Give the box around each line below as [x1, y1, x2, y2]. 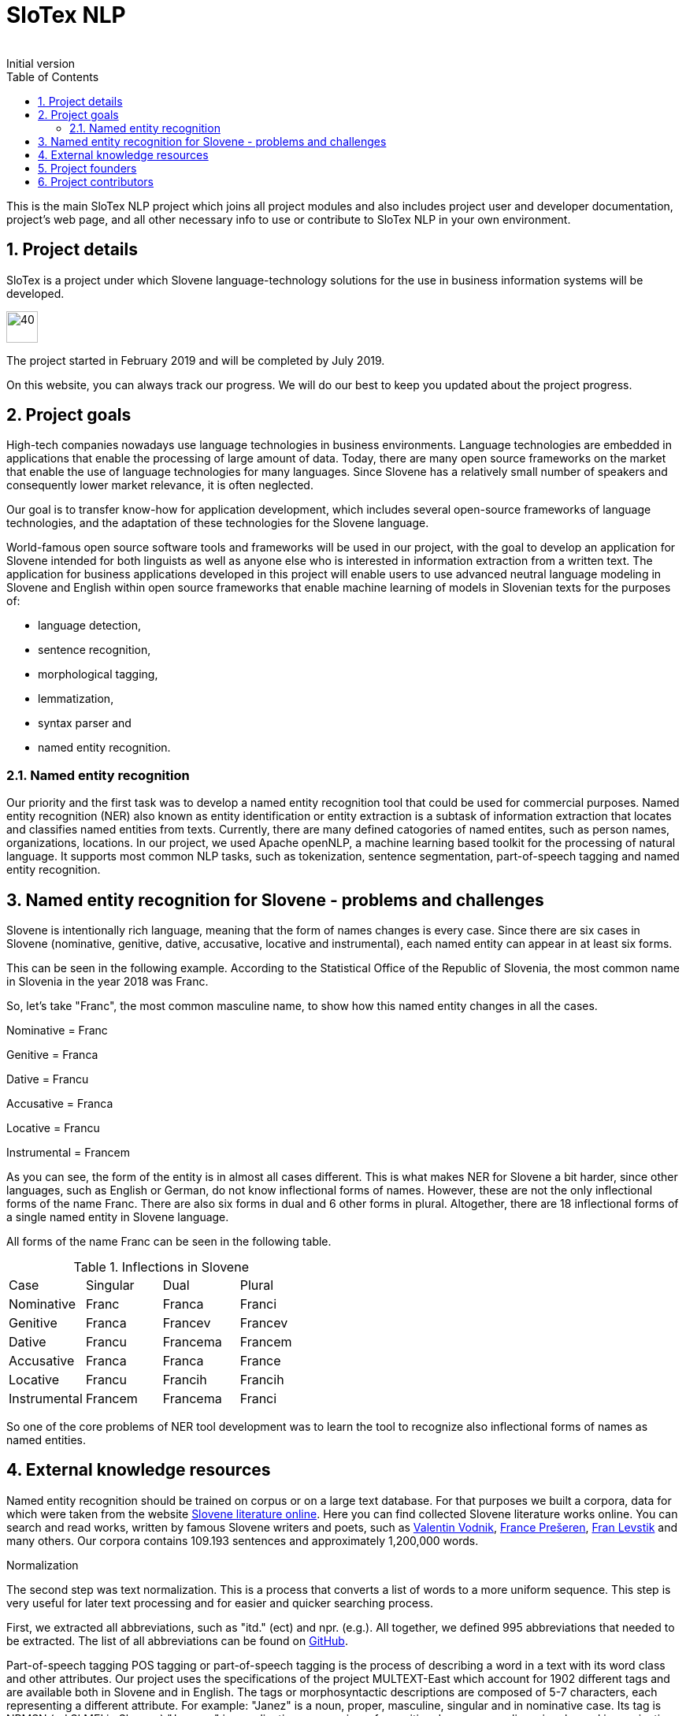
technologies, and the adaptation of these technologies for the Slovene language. [6, 516, 429, 530]
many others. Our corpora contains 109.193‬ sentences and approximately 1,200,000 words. [6, 1533, 479, 1547]
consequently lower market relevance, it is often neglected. [6, 478, 313, 492]
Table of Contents [6, 69, 99, 84]
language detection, [38, 618, 141, 633]
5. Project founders [38, 161, 137, 175]
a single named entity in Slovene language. [6, 1210, 229, 1224]
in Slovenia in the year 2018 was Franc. [6, 975, 209, 989]
